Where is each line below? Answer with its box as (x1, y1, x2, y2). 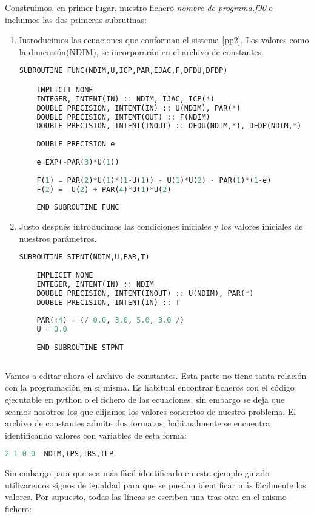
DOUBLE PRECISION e (36, 140, 115, 149)
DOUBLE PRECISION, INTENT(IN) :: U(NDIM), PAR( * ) (36, 103, 241, 112)
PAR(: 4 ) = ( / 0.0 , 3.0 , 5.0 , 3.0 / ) (36, 316, 185, 325)
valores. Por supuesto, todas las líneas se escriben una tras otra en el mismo (5, 490, 287, 503)
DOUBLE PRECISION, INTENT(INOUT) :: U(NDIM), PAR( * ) (36, 289, 254, 298)
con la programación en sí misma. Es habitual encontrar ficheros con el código (5, 381, 295, 394)
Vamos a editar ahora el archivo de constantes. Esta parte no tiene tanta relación (5, 369, 307, 382)
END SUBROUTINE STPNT (36, 343, 124, 352)
